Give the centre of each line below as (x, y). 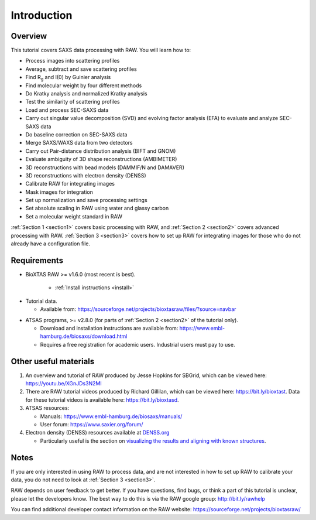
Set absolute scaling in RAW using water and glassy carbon (97, 208)
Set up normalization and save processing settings (86, 200)
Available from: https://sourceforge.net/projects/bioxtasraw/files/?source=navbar (138, 309)
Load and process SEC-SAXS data (67, 110)
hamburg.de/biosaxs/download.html (84, 336)
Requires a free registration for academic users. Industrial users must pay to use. (138, 344)
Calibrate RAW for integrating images (70, 184)
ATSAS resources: (47, 408)
